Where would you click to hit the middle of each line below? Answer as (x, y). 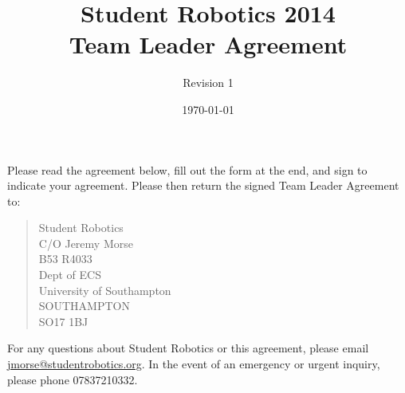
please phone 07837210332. (73, 379)
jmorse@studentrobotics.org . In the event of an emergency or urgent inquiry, (194, 364)
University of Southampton (105, 290)
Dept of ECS (70, 275)
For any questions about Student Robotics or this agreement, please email (188, 348)
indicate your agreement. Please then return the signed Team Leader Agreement (203, 185)
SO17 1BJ (63, 321)
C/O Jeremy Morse (86, 243)
